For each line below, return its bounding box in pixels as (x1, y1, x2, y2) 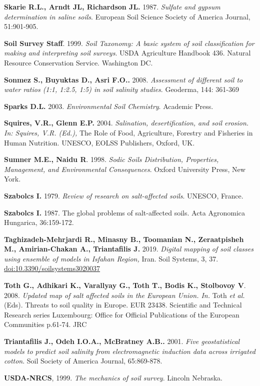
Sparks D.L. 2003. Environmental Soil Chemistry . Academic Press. (4, 100, 213, 111)
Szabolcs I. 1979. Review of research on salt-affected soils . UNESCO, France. (4, 190, 243, 200)
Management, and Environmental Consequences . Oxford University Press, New (4, 163, 245, 174)
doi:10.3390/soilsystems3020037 (4, 263, 100, 273)
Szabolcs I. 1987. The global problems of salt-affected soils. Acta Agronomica (4, 207, 245, 217)
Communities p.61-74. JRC (4, 319, 87, 329)
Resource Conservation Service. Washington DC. (4, 57, 153, 67)
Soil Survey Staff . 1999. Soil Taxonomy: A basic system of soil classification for (4, 37, 254, 48)
